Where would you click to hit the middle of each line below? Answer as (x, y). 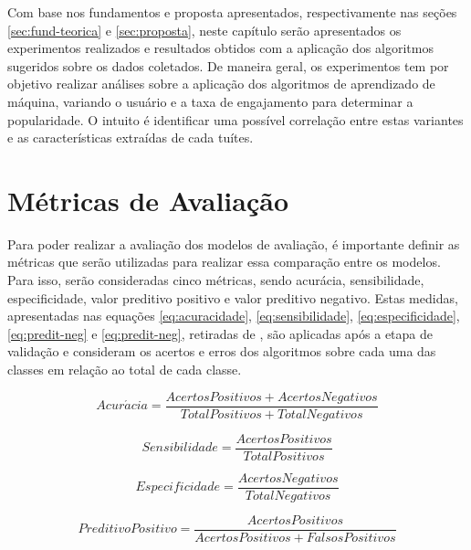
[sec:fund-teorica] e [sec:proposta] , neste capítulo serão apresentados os (204, 30)
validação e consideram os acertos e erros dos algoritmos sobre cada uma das (222, 351)
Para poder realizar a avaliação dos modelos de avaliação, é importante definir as (234, 243)
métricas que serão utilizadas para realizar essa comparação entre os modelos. (224, 262)
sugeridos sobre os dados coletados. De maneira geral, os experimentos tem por (228, 65)
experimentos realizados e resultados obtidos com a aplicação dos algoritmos (220, 48)
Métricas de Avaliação (148, 200)
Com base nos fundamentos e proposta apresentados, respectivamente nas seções (232, 12)
